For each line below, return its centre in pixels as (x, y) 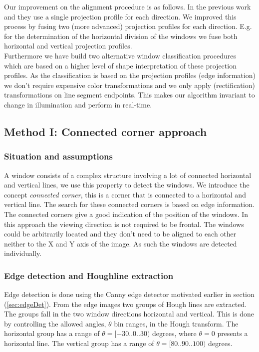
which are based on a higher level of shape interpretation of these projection (120, 65)
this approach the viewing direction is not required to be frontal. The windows (124, 224)
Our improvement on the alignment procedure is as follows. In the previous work (128, 6)
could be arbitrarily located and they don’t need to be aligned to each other (120, 234)
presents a (233, 333)
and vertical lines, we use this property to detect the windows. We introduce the (127, 185)
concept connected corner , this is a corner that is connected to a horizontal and (125, 194)
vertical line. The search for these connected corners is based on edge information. (129, 204)
